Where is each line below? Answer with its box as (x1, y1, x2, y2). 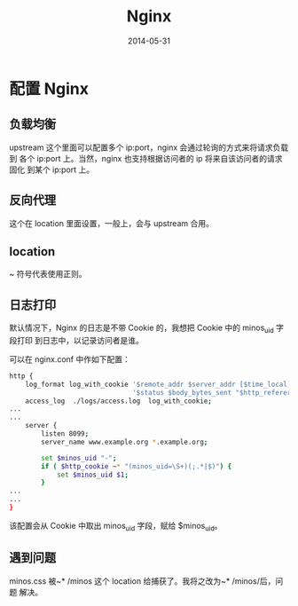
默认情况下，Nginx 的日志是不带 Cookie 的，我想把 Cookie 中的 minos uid (9, 322, 275, 334)
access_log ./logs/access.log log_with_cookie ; (25, 397, 213, 405)
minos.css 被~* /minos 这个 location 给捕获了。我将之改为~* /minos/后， (9, 575, 276, 586)
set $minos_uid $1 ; (56, 470, 129, 479)
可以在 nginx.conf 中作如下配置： (9, 353, 130, 365)
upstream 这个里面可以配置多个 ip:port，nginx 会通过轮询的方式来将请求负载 (9, 142, 289, 153)
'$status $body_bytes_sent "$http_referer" (131, 388, 295, 397)
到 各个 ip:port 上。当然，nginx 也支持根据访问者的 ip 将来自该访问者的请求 (9, 153, 283, 163)
